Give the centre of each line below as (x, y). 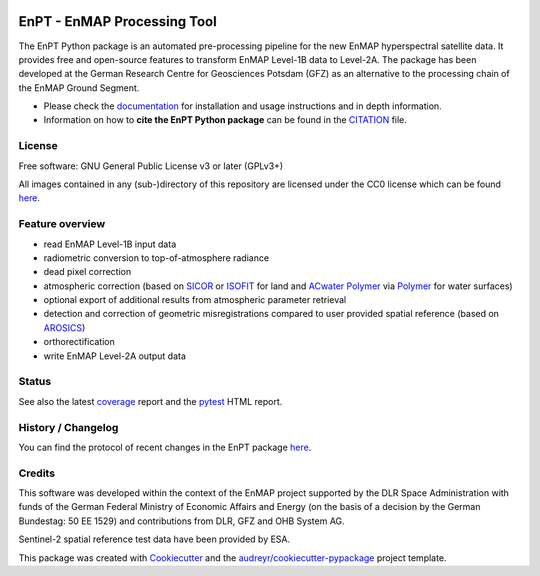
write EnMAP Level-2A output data (115, 356)
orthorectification (79, 342)
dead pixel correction (87, 272)
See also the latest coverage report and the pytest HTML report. (150, 401)
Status (35, 382)
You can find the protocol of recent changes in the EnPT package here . (165, 447)
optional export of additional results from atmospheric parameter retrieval (195, 300)
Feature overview (62, 224)
